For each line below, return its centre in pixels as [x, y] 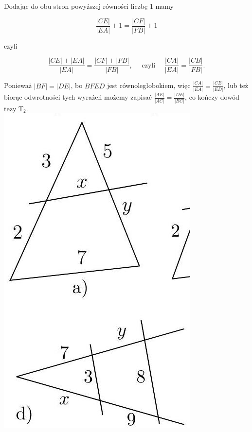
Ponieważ [18, 85]
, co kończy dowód [212, 97]
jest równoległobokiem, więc [149, 85]
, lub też [236, 85]
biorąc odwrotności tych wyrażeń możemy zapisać [78, 97]
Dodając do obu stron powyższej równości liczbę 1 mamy [89, 6]
